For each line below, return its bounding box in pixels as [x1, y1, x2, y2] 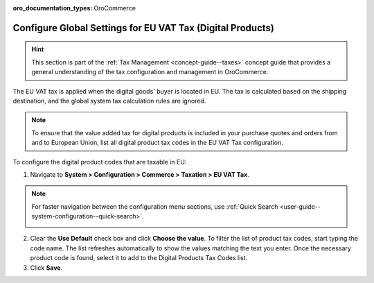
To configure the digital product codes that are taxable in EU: [12, 157, 187, 166]
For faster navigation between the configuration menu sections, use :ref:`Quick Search [31, 202, 278, 211]
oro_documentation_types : [12, 4, 93, 12]
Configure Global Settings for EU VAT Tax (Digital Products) [12, 22, 275, 34]
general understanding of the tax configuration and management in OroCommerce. [31, 68, 269, 76]
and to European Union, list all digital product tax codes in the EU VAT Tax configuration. [31, 139, 283, 147]
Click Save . [30, 264, 63, 272]
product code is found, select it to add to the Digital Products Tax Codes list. [30, 254, 248, 262]
